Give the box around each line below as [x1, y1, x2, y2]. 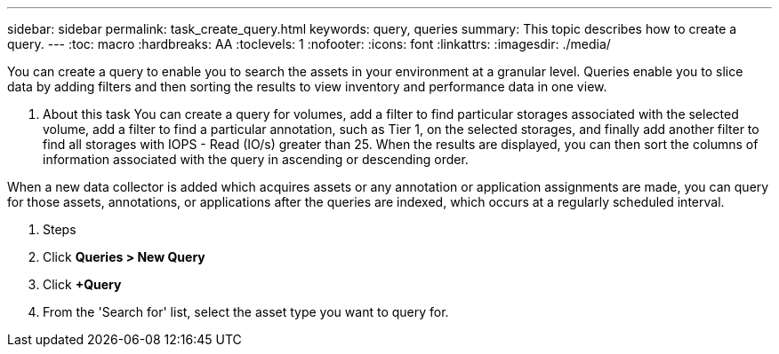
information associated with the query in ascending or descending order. [43, 152, 469, 167]
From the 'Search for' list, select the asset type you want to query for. [43, 304, 449, 319]
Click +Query [43, 277, 122, 292]
